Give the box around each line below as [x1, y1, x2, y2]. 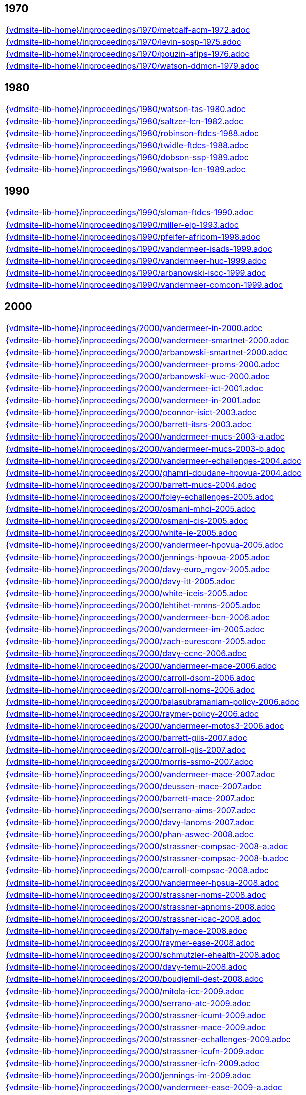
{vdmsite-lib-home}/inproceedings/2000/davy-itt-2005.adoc [6, 576, 235, 586]
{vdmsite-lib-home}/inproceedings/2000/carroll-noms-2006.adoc [6, 684, 255, 695]
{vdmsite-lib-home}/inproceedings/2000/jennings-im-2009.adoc [6, 1070, 251, 1080]
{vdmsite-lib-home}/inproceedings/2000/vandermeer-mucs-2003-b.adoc [6, 443, 285, 454]
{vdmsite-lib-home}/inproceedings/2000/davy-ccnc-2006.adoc [6, 648, 247, 659]
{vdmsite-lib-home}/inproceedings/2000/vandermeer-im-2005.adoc [6, 624, 265, 634]
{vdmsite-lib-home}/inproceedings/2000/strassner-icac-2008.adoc [6, 913, 261, 924]
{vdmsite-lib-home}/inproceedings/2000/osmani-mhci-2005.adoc [6, 503, 256, 514]
